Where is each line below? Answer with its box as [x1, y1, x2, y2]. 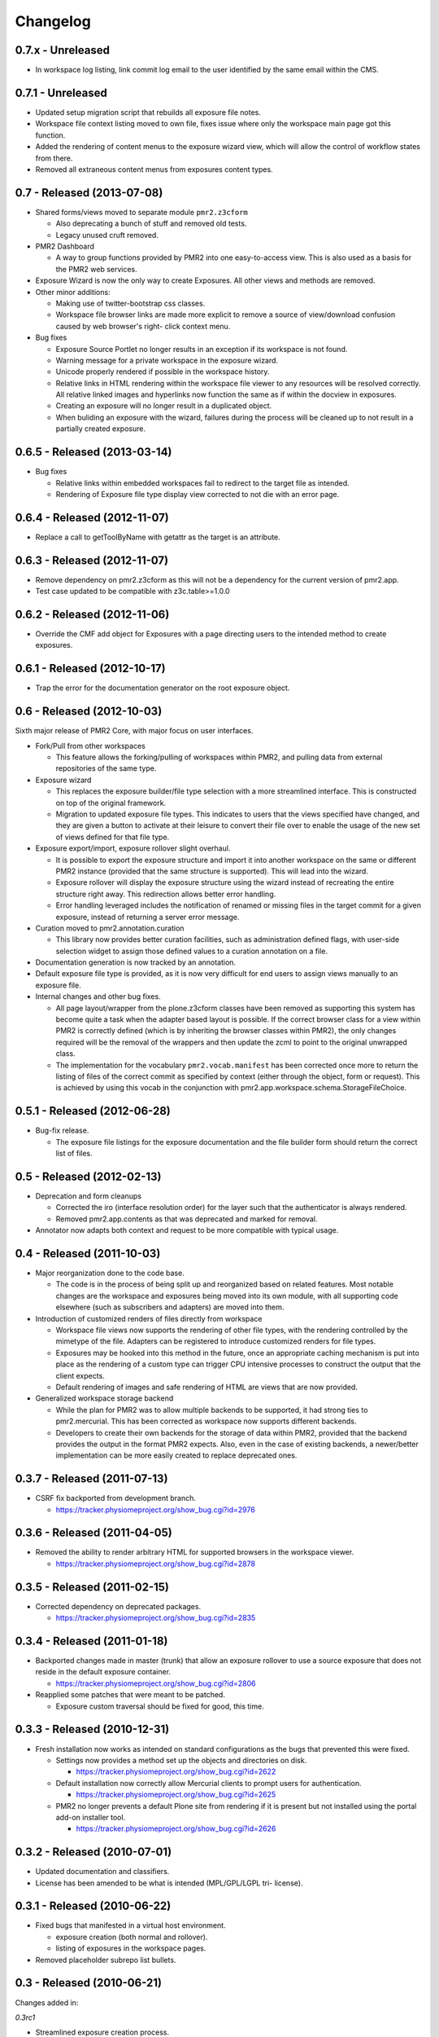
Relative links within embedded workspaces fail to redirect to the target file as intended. [55, 477, 350, 488]
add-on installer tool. [55, 1812, 126, 1822]
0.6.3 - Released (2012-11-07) [15, 553, 169, 567]
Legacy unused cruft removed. [55, 230, 159, 240]
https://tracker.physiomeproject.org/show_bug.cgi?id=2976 [55, 1504, 255, 1515]
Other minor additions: [35, 287, 111, 297]
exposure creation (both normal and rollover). [55, 1932, 208, 1942]
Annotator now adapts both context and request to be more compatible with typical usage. [35, 1225, 339, 1235]
